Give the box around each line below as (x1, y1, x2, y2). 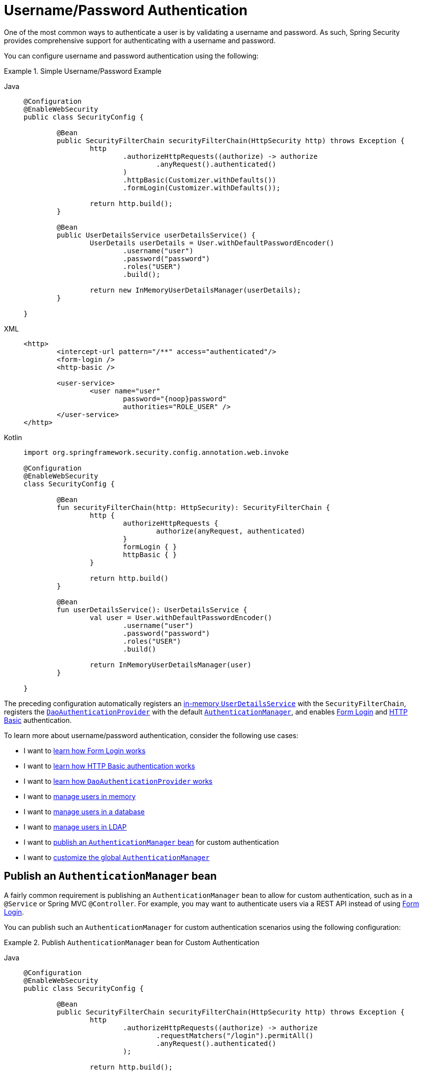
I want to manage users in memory (24, 792, 136, 801)
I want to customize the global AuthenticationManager (24, 853, 210, 862)
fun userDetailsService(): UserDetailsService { (56, 605, 248, 614)
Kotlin (4, 433, 22, 442)
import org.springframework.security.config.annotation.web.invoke (24, 448, 289, 456)
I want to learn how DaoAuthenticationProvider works (24, 776, 213, 785)
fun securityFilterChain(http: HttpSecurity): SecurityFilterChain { (56, 503, 330, 511)
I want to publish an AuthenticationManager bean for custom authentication (24, 837, 279, 846)
